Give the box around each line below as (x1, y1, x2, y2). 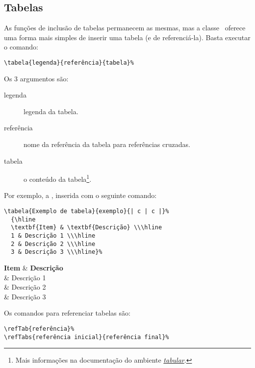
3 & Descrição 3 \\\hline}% (11, 248, 102, 256)
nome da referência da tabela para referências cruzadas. (24, 139, 190, 149)
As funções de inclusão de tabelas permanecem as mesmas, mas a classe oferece (4, 23, 246, 33)
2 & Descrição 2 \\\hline (11, 240, 96, 247)
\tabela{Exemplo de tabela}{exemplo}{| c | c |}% (4, 208, 169, 215)
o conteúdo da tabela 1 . (24, 172, 92, 184)
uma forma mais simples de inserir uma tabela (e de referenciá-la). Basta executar (4, 32, 251, 42)
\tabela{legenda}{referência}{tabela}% (4, 59, 134, 66)
